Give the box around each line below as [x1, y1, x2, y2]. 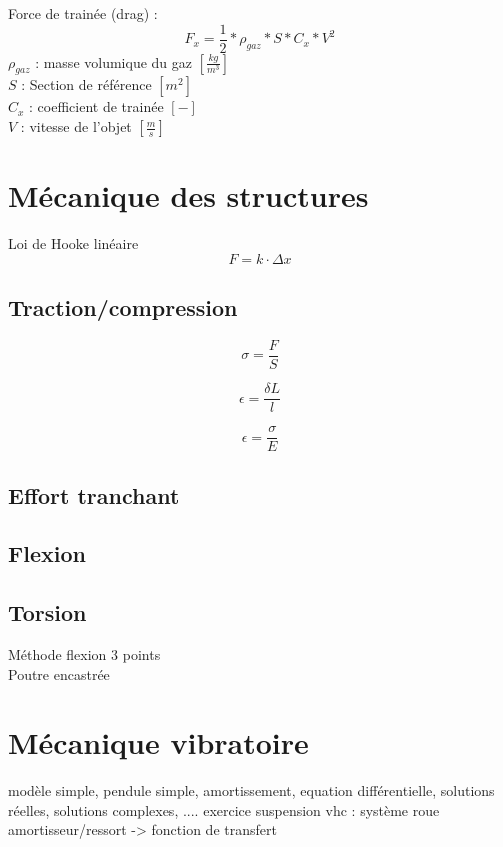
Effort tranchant [8, 479, 180, 510]
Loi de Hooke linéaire [8, 233, 139, 254]
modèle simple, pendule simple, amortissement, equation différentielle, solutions [8, 780, 495, 801]
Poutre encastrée [8, 663, 110, 684]
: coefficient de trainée [29, 96, 164, 117]
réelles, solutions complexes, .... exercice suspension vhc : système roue [8, 799, 440, 820]
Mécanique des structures [8, 175, 369, 216]
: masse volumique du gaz [35, 51, 192, 72]
